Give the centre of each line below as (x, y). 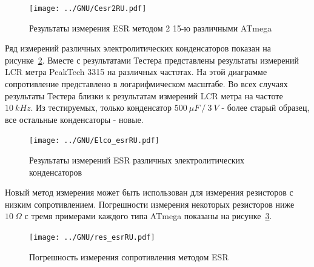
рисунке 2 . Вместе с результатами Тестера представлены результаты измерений (152, 60)
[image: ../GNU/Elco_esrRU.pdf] (94, 141)
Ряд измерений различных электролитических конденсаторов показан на (138, 48)
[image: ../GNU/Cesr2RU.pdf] (88, 8)
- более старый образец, (266, 107)
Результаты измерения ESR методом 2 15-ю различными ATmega (151, 28)
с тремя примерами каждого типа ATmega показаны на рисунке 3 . (148, 216)
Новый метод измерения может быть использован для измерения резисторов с (149, 192)
